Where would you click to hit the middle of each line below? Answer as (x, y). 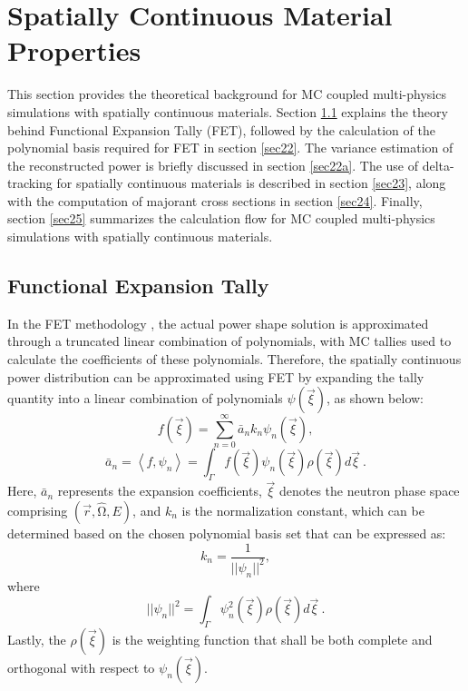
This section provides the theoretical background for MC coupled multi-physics (227, 94)
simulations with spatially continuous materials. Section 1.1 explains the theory (228, 111)
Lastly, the (37, 640)
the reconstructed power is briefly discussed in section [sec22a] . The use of (213, 165)
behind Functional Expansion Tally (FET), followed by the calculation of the (221, 129)
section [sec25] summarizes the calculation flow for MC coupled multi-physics (221, 218)
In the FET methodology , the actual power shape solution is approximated (218, 323)
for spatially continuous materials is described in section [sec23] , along (251, 183)
